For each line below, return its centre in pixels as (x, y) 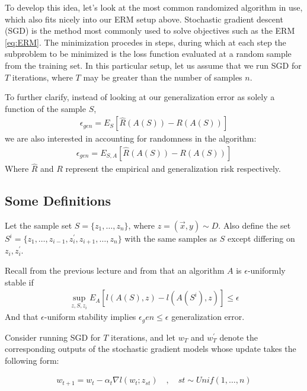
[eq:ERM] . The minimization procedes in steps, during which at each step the (145, 42)
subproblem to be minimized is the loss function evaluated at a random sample (148, 54)
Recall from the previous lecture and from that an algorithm (115, 270)
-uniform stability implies (90, 317)
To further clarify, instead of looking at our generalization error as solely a (140, 97)
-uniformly (266, 270)
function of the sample (45, 108)
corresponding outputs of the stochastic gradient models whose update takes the (151, 349)
